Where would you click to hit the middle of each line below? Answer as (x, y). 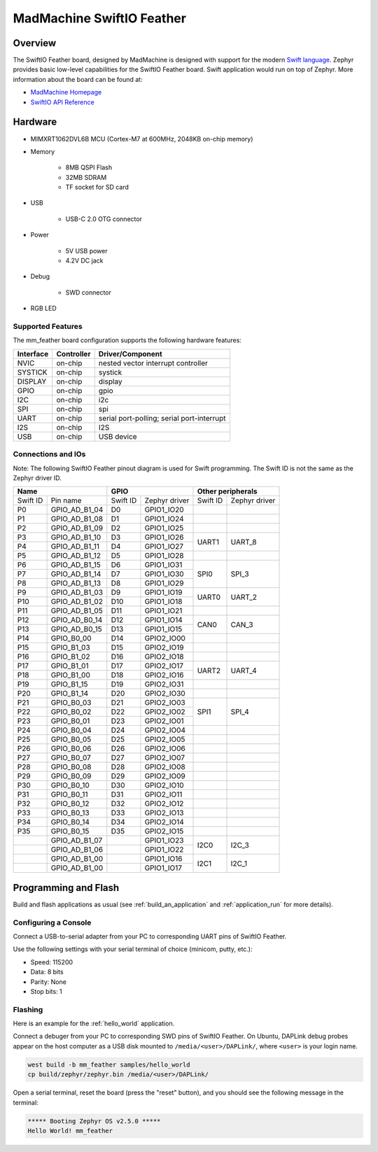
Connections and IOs (49, 454)
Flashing (28, 1009)
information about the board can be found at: (78, 79)
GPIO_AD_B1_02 (77, 602)
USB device (118, 436)
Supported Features (48, 326)
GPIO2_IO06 (165, 749)
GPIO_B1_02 (70, 656)
